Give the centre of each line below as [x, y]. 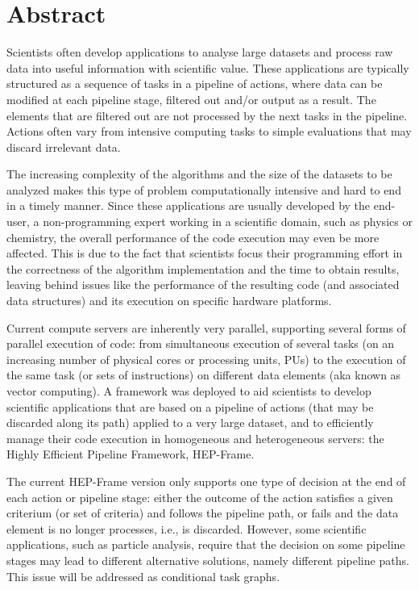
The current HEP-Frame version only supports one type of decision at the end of [206, 481]
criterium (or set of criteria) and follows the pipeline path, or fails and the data [203, 513]
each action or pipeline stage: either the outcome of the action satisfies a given [200, 497]
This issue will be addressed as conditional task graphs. [143, 576]
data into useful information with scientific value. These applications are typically [208, 67]
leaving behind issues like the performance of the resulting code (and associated [203, 285]
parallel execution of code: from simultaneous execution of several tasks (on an [201, 343]
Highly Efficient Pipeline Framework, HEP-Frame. [131, 454]
